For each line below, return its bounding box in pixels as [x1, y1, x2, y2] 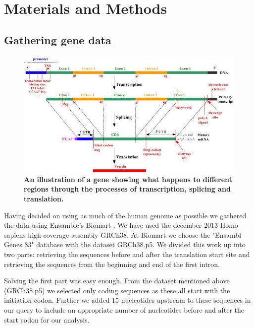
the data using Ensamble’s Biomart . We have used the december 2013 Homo [4, 220, 238, 230]
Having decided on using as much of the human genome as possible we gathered [4, 210, 247, 220]
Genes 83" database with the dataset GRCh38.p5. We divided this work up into [4, 239, 246, 250]
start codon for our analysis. [4, 314, 90, 325]
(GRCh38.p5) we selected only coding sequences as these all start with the [4, 285, 230, 295]
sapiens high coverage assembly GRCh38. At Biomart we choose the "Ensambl [4, 229, 241, 240]
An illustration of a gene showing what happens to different [24, 174, 232, 184]
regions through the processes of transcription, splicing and [24, 184, 231, 194]
